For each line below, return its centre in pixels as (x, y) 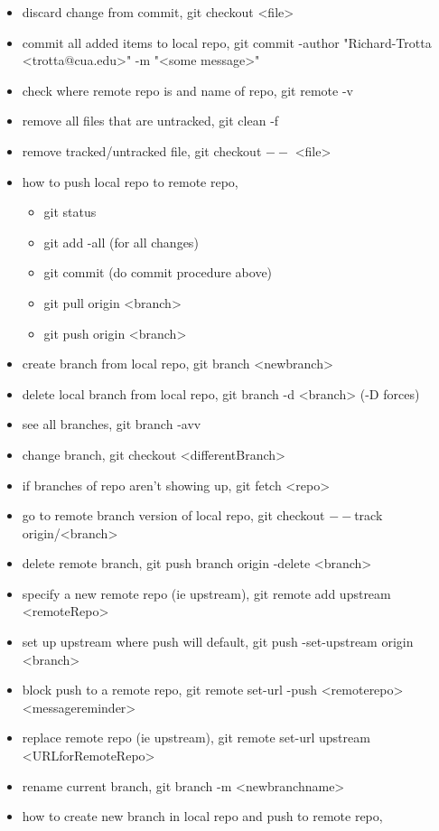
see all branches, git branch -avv (112, 424)
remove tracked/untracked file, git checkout (142, 150)
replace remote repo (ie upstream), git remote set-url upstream (196, 738)
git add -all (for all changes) (121, 242)
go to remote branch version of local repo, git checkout (173, 515)
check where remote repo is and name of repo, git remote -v (187, 90)
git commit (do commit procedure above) (158, 272)
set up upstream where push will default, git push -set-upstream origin (218, 642)
